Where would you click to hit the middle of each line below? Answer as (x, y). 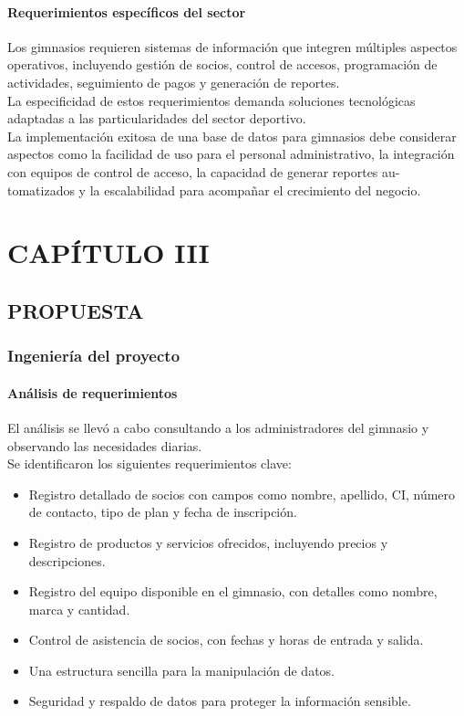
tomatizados (41, 190)
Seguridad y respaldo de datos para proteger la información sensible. (220, 701)
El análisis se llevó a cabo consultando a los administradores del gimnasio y (218, 427)
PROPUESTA (76, 310)
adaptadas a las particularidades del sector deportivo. (157, 118)
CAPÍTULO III (108, 253)
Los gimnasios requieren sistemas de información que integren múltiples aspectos (232, 46)
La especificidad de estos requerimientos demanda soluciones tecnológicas (211, 100)
